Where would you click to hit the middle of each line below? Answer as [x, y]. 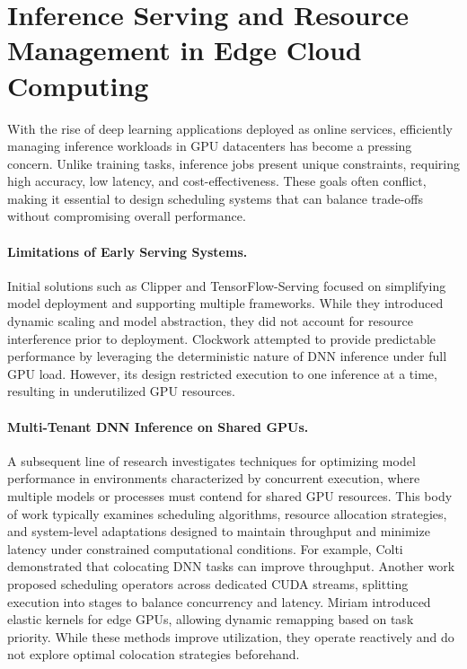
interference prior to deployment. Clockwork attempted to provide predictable [222, 338]
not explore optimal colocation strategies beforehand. [154, 654]
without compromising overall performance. [127, 216]
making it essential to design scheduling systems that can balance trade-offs [215, 198]
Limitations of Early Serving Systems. [128, 251]
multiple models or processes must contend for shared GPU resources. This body [230, 496]
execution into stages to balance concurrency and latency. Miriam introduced [219, 601]
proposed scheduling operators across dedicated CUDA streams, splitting [208, 583]
